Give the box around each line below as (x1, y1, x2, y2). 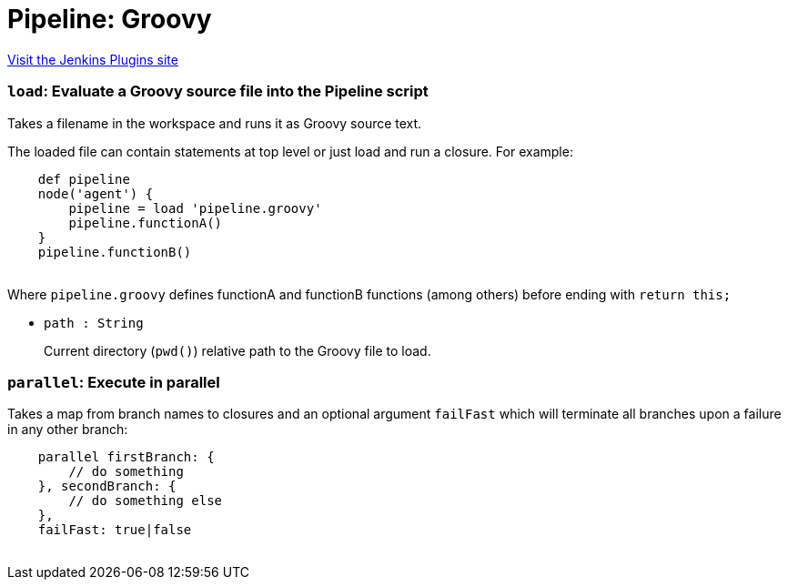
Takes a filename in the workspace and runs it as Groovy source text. (7, 115, 422, 131)
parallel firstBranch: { (37, 450, 215, 465)
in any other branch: (7, 421, 128, 438)
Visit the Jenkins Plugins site (7, 51, 178, 67)
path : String (44, 315, 144, 330)
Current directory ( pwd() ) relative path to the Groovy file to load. (44, 342, 431, 359)
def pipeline (37, 171, 130, 187)
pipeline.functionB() (37, 244, 192, 259)
